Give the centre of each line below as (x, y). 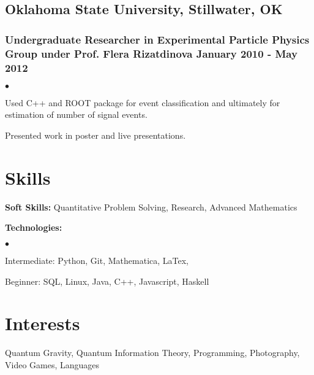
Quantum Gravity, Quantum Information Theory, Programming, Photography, (152, 353)
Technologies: (34, 227)
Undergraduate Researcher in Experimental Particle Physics (157, 39)
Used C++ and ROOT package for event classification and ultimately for (143, 102)
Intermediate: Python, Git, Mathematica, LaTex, (97, 260)
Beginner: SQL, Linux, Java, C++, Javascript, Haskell (107, 281)
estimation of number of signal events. (76, 114)
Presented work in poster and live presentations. (95, 135)
